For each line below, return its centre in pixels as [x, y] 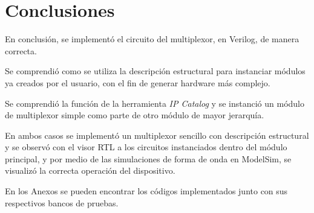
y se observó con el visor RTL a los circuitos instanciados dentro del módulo [146, 147]
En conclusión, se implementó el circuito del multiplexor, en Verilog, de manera [152, 39]
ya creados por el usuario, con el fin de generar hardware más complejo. [138, 82]
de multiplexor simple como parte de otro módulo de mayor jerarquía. [135, 115]
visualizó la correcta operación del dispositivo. [90, 170]
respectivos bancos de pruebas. [62, 202]
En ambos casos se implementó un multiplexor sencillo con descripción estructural [157, 135]
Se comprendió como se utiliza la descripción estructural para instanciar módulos [155, 71]
